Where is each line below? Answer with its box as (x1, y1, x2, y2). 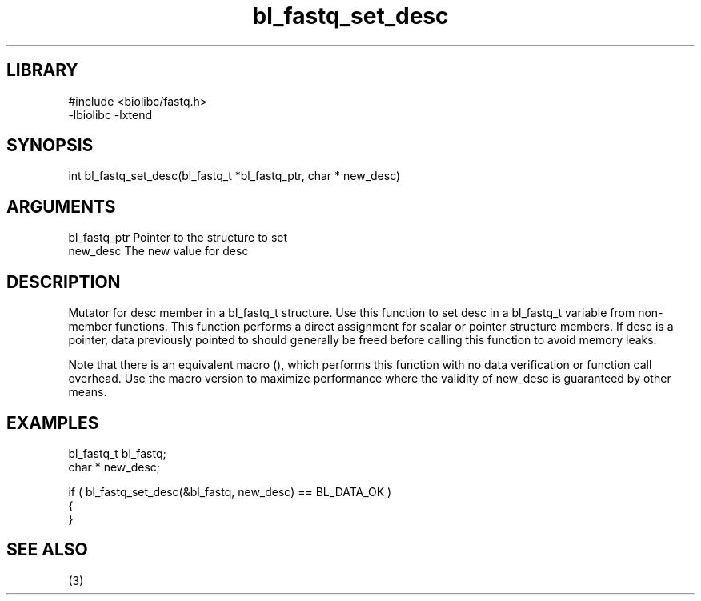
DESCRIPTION (6, 271, 121, 292)
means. (68, 385, 107, 399)
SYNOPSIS (6, 135, 94, 156)
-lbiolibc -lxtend (68, 107, 153, 122)
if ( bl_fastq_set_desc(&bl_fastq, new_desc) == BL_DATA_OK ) (68, 484, 392, 499)
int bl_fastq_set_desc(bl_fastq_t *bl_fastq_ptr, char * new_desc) (68, 169, 401, 183)
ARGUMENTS (6, 196, 116, 217)
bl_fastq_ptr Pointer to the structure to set (68, 230, 288, 245)
